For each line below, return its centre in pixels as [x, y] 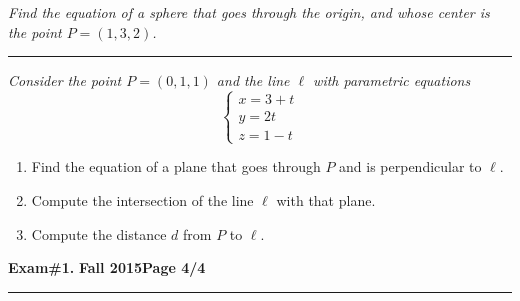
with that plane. [326, 199]
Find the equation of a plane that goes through [176, 166]
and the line [253, 80]
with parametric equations [392, 80]
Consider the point [65, 80]
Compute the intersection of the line [142, 199]
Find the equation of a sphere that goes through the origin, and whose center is [249, 12]
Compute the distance [99, 233]
